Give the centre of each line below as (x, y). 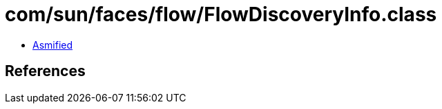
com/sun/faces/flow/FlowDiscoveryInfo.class (221, 14)
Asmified (53, 45)
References (45, 71)
